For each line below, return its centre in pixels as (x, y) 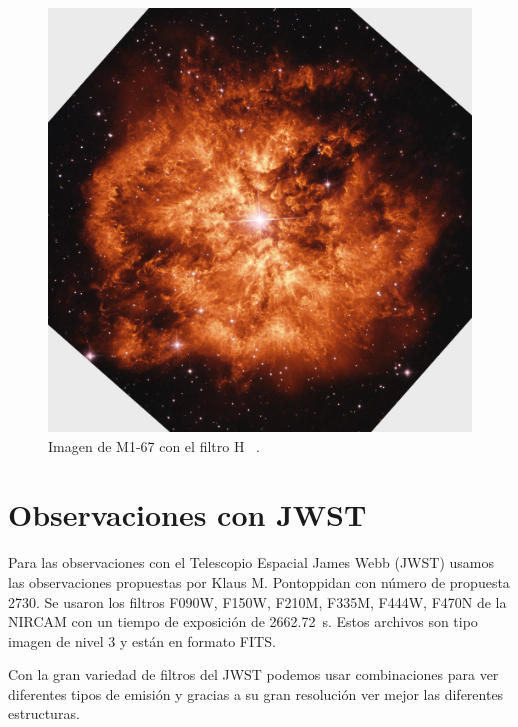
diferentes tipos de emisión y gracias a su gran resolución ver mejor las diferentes (256, 693)
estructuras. (44, 713)
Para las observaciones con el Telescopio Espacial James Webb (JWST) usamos (251, 562)
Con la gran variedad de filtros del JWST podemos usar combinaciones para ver (253, 674)
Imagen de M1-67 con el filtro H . (154, 445)
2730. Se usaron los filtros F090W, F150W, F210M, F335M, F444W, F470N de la (257, 601)
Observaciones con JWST (187, 514)
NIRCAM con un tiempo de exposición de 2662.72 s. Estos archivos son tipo (243, 621)
